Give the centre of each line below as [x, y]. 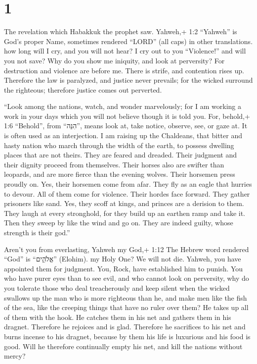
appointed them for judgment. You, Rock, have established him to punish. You [124, 268]
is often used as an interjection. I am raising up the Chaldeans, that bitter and [123, 135]
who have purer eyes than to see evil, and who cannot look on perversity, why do [127, 278]
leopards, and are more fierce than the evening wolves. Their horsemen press [120, 174]
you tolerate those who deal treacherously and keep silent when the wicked [117, 287]
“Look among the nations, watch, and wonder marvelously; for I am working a [123, 106]
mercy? [15, 356]
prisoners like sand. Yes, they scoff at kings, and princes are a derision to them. [124, 203]
